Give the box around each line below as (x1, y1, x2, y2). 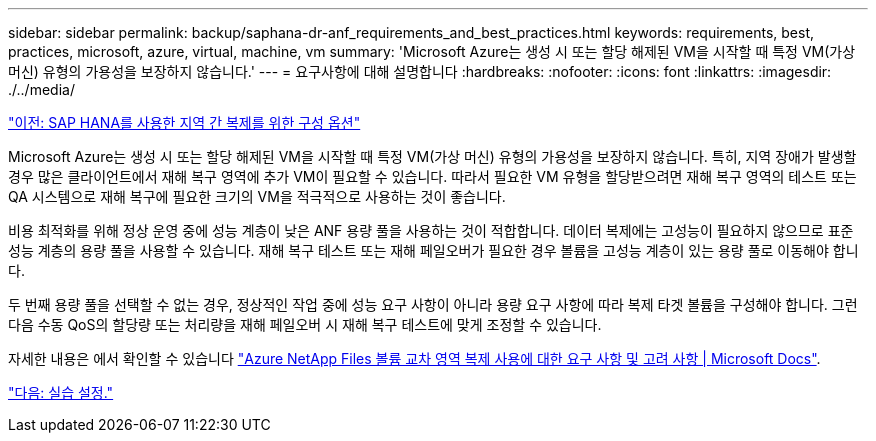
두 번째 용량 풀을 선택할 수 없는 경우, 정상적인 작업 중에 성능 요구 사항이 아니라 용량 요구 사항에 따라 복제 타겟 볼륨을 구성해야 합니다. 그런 (8, 296, 858, 313)
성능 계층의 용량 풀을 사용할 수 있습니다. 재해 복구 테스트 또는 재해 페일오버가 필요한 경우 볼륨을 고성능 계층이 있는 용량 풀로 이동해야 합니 (8, 242, 859, 259)
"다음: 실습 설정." (8, 384, 114, 401)
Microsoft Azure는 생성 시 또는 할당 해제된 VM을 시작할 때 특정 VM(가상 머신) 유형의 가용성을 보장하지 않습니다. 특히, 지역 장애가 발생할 (8, 148, 857, 165)
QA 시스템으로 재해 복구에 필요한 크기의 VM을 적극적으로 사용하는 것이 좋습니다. (8, 188, 506, 205)
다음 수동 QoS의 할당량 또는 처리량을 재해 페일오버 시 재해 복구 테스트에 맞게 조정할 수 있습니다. (8, 316, 602, 333)
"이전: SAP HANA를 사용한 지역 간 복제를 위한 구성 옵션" (8, 114, 361, 131)
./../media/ (8, 81, 75, 98)
